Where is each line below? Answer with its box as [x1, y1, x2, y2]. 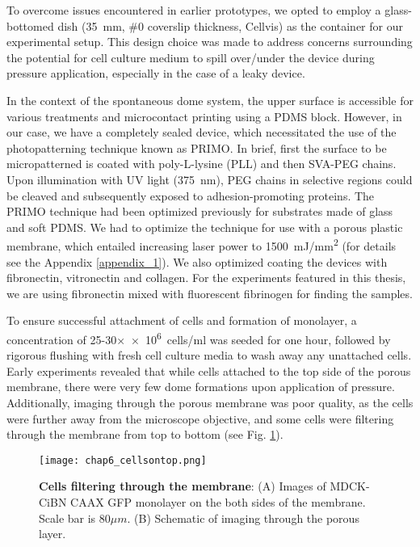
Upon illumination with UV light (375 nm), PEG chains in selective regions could [6, 170, 413, 187]
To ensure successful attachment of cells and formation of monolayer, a [6, 312, 357, 329]
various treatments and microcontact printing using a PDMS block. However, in [6, 107, 402, 124]
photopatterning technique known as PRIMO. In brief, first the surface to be [6, 139, 387, 156]
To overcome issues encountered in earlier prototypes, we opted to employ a [6, 2, 381, 18]
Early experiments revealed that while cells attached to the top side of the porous [6, 362, 411, 379]
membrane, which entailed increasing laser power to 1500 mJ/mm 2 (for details [6, 235, 397, 254]
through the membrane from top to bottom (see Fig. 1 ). [6, 426, 283, 443]
